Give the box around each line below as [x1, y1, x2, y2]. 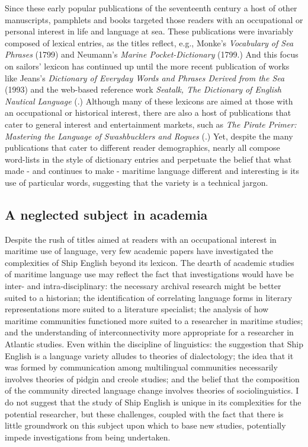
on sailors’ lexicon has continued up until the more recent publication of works [5, 59, 290, 72]
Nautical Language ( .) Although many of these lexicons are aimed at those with [5, 94, 293, 107]
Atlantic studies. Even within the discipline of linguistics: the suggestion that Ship [5, 338, 303, 350]
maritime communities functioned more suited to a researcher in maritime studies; [5, 314, 303, 326]
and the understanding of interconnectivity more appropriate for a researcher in [5, 326, 294, 338]
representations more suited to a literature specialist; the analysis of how [5, 303, 269, 315]
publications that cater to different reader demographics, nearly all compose [5, 141, 280, 154]
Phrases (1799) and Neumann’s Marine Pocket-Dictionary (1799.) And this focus [5, 48, 299, 61]
